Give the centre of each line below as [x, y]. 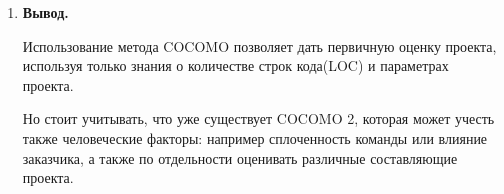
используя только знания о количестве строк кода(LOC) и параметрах [235, 65]
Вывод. [45, 12]
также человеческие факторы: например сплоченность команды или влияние [255, 137]
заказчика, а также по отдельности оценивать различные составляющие [240, 157]
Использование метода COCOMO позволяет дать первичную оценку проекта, [259, 45]
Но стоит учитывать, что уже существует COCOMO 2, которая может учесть [258, 118]
